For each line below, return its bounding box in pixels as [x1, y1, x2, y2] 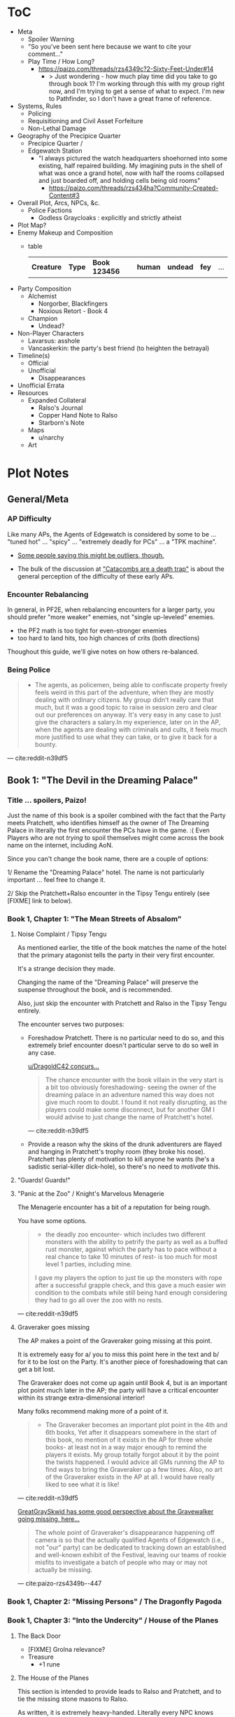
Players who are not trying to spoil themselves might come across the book [7, 834, 225, 842]
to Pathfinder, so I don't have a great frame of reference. [48, 94, 212, 102]
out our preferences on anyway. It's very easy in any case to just [34, 710, 222, 719]
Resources [17, 388, 49, 397]
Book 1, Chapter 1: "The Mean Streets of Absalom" [7, 914, 182, 924]
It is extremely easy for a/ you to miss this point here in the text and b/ [17, 1350, 219, 1359]
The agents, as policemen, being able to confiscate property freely [34, 681, 228, 689]
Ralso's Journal [38, 404, 83, 412]
